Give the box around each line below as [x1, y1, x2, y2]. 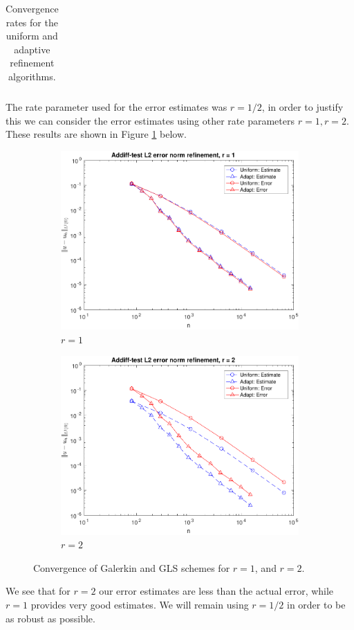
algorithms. [8, 69, 56, 83]
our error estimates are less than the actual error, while [99, 584, 334, 598]
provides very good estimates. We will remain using [30, 597, 249, 611]
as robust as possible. [6, 611, 95, 625]
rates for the [6, 15, 58, 29]
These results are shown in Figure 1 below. [6, 127, 187, 141]
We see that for [6, 584, 71, 598]
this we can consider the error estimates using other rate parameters [6, 113, 295, 127]
